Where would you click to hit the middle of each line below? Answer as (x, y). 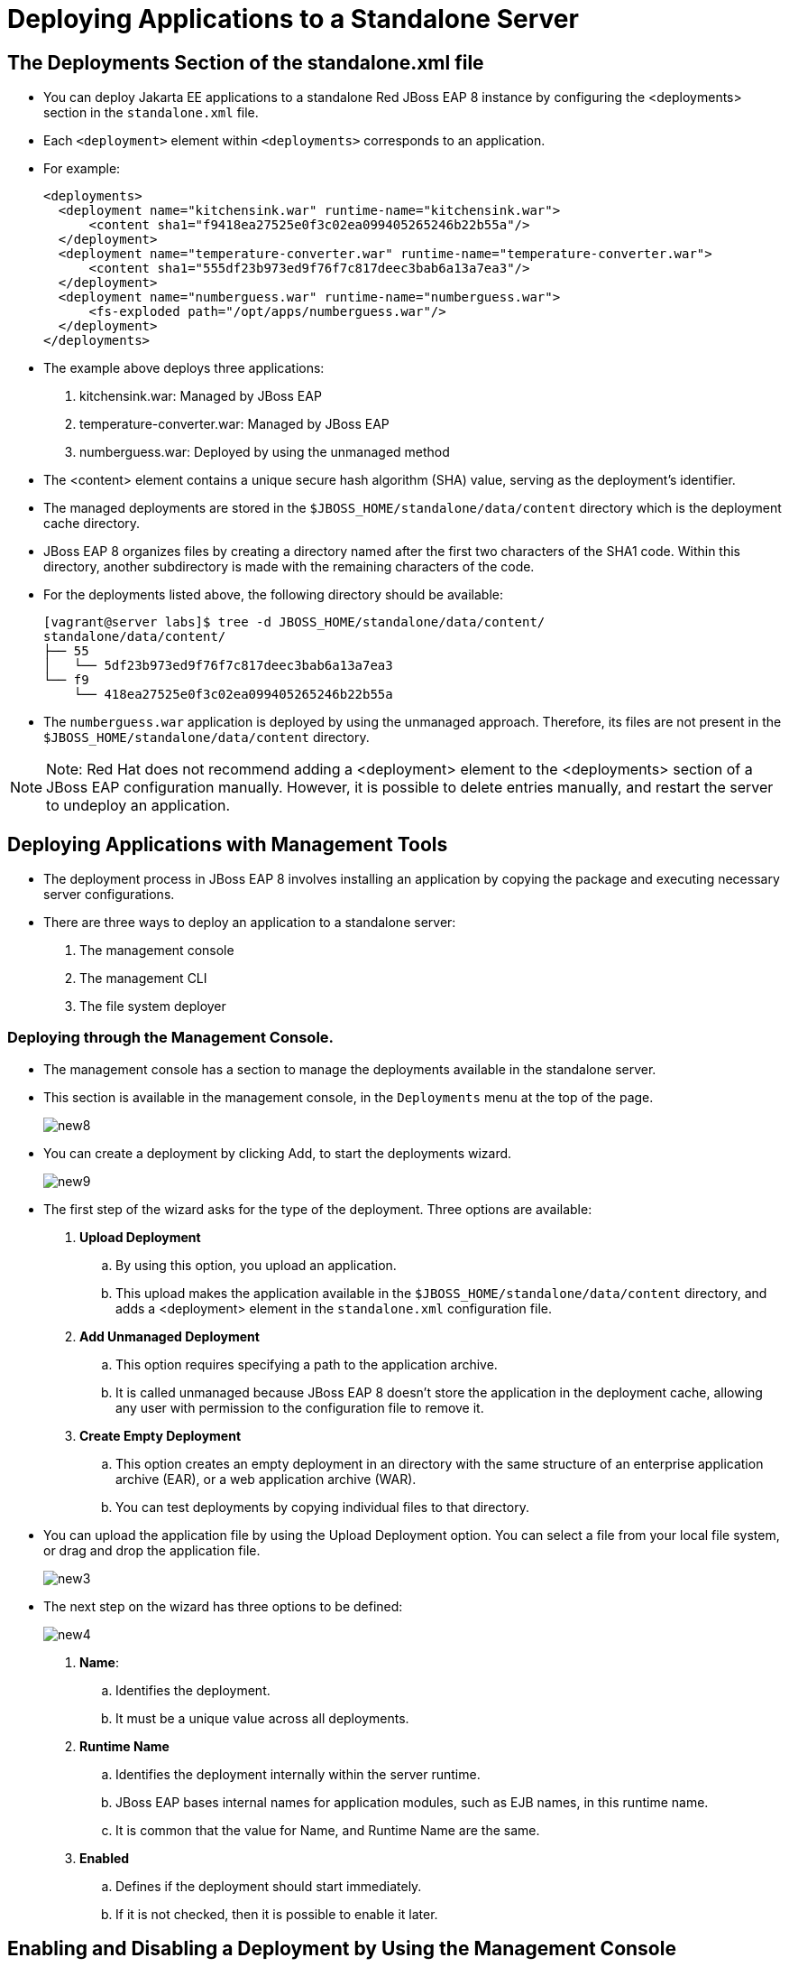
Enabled (105, 1858)
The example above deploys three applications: (184, 368)
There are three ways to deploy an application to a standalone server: (250, 923)
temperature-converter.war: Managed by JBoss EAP (234, 424)
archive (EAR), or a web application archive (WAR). (266, 1479)
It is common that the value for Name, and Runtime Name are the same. (328, 1830)
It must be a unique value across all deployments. (262, 1718)
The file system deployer (153, 1007)
